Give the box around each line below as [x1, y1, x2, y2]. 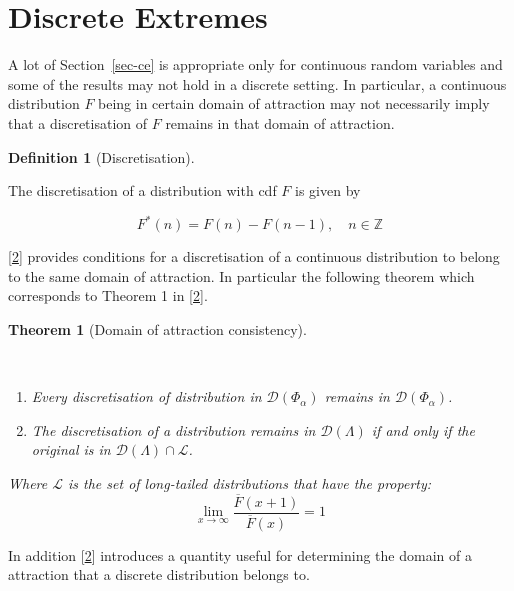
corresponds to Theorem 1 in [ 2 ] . [8, 285, 208, 306]
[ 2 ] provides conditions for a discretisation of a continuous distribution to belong [8, 246, 500, 267]
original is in [31, 439, 111, 460]
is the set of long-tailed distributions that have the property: [68, 472, 432, 493]
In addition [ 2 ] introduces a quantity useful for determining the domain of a [8, 544, 472, 565]
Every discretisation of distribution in [31, 386, 262, 407]
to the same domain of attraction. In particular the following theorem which [8, 265, 475, 286]
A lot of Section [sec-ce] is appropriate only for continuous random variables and [8, 54, 503, 75]
